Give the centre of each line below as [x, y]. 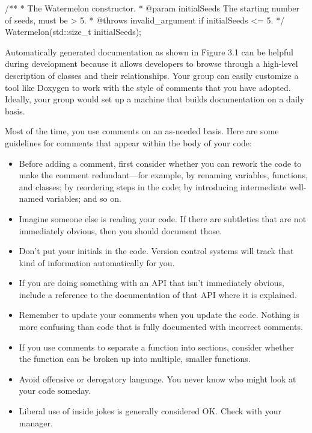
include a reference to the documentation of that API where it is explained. [158, 294]
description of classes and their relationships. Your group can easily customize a [152, 75]
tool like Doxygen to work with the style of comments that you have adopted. [148, 87]
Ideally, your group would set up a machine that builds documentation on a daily [155, 99]
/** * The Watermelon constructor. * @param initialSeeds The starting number [152, 8]
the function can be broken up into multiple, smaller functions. [135, 359]
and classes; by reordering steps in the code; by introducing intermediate [153, 186]
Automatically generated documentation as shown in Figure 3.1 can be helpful [149, 51]
